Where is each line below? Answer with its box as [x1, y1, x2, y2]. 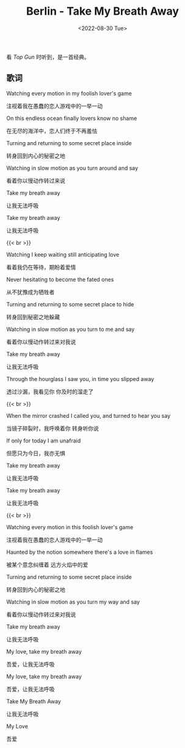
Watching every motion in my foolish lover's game [6, 89, 132, 97]
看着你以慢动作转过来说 [6, 176, 65, 184]
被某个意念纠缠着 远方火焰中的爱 [6, 561, 89, 568]
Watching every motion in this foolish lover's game [6, 523, 134, 531]
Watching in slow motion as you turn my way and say [6, 598, 140, 605]
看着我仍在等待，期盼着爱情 [6, 263, 76, 271]
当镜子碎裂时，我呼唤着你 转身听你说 [6, 425, 99, 432]
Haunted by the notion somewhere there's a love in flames [6, 548, 153, 556]
